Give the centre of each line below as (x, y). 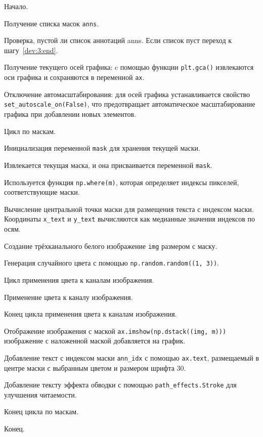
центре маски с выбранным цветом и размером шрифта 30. (95, 367)
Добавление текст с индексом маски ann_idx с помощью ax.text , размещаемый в (132, 357)
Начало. (16, 6)
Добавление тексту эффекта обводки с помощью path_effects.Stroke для (120, 385)
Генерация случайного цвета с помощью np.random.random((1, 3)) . (112, 263)
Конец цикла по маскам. (41, 411)
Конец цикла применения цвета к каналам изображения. (91, 314)
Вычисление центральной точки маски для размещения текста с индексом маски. (129, 209)
